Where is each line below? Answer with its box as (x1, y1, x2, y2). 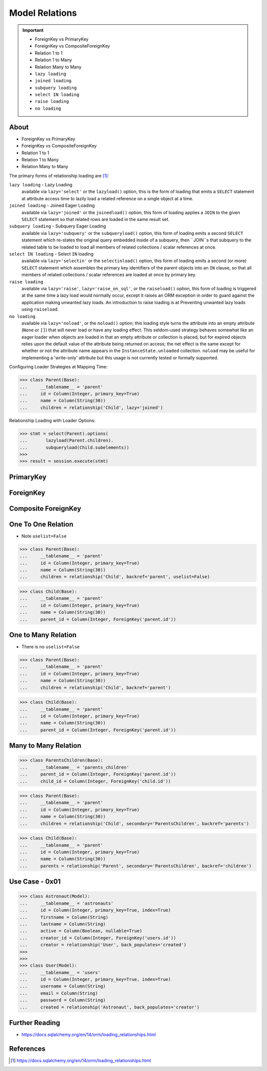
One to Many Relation (9, 630, 77, 639)
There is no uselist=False (21, 644, 80, 650)
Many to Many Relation (9, 742, 82, 750)
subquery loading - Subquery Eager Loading (9, 223, 106, 229)
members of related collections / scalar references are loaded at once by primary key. (21, 272, 196, 278)
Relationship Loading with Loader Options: (9, 417, 96, 423)
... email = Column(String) (19, 990, 98, 996)
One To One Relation (9, 520, 74, 529)
